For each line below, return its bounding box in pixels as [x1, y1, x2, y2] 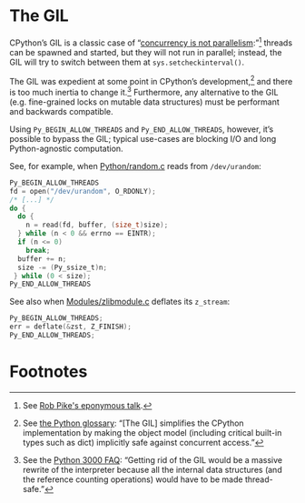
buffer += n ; [17, 254, 67, 264]
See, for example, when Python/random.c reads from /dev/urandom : [9, 160, 261, 171]
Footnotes [9, 361, 88, 382]
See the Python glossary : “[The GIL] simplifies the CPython [22, 417, 244, 428]
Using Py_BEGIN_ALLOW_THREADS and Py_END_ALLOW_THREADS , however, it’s [9, 124, 274, 135]
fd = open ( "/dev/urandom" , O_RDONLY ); [9, 186, 156, 196]
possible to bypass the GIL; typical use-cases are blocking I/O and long [9, 133, 277, 144]
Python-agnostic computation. [9, 143, 124, 154]
